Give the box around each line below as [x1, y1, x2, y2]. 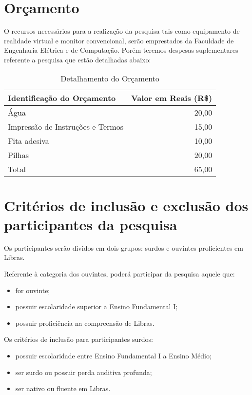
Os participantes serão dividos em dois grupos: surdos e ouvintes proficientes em [4, 242, 243, 253]
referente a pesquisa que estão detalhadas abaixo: [4, 54, 151, 64]
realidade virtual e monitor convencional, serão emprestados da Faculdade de [4, 35, 234, 45]
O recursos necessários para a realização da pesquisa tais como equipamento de [4, 26, 240, 36]
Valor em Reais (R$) [131, 92, 213, 103]
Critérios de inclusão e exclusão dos [4, 195, 249, 215]
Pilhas [8, 149, 29, 160]
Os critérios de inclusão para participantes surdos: [4, 334, 153, 344]
